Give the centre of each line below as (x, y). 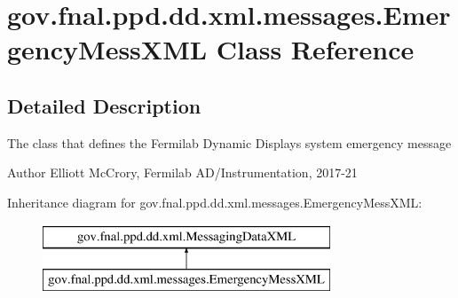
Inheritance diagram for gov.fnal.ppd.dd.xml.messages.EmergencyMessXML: (215, 202)
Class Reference (315, 49)
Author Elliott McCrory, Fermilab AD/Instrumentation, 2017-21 (182, 173)
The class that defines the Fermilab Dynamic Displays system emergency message (229, 142)
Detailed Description (104, 105)
